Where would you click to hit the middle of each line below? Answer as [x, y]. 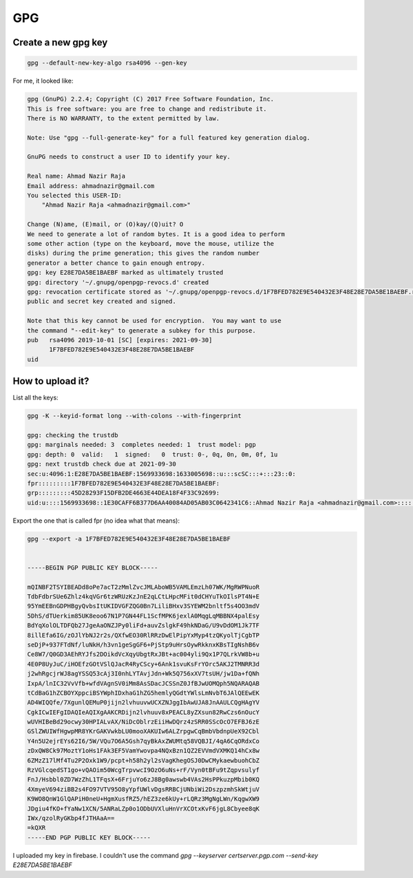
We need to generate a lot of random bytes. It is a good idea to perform [156, 234]
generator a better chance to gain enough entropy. [116, 263]
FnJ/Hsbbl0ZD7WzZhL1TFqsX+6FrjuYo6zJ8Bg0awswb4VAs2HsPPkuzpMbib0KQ [144, 780]
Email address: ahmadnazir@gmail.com [91, 186]
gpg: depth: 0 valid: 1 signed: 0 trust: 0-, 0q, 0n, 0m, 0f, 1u [152, 454]
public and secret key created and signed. [102, 302]
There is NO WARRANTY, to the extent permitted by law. [124, 118]
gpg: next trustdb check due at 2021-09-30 [102, 464]
